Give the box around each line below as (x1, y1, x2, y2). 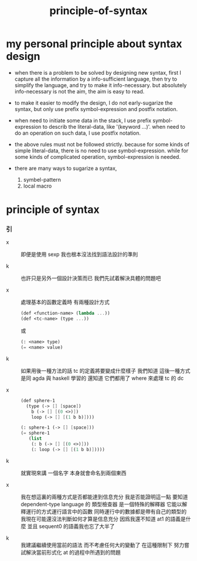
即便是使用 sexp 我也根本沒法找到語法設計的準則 (21, 251, 138, 258)
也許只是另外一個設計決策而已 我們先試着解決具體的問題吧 (21, 275, 161, 282)
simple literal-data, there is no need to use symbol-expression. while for (14, 147, 189, 154)
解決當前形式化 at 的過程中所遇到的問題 (25, 549, 121, 556)
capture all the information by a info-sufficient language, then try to (14, 75, 178, 82)
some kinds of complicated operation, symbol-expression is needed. (14, 153, 181, 160)
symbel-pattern (23, 176, 62, 183)
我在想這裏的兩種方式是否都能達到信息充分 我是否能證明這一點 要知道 (21, 493, 188, 500)
